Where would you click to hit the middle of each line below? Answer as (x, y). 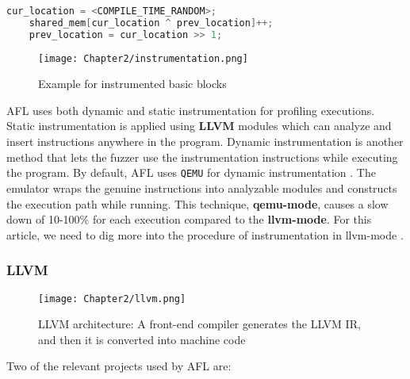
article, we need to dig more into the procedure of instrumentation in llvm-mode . (205, 234)
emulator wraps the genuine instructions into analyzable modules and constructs (202, 188)
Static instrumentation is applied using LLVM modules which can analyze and (199, 126)
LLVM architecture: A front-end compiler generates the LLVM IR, (199, 324)
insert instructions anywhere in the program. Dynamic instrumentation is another (205, 142)
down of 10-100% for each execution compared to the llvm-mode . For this (189, 219)
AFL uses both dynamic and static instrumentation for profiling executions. (191, 110)
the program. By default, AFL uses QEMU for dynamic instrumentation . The (191, 172)
